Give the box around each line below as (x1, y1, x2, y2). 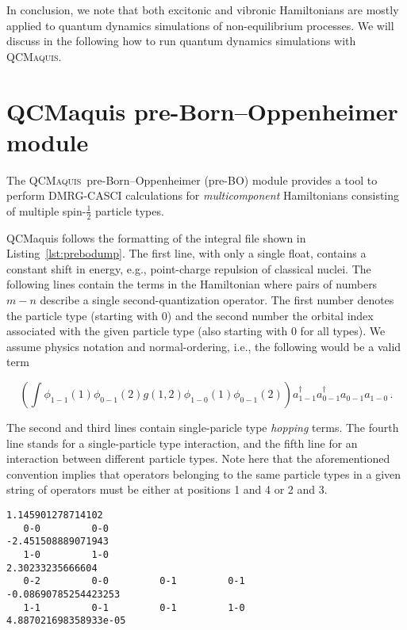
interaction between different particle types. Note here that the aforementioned (6, 450, 390, 467)
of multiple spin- (6, 202, 86, 219)
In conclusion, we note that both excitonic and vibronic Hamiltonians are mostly (6, 2, 399, 17)
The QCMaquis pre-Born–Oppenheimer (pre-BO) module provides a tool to (6, 171, 378, 188)
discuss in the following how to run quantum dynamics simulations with (6, 32, 356, 49)
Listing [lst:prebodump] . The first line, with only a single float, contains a (6, 245, 367, 262)
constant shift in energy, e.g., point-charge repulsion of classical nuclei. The (6, 260, 371, 277)
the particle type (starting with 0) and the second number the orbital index (6, 307, 374, 323)
